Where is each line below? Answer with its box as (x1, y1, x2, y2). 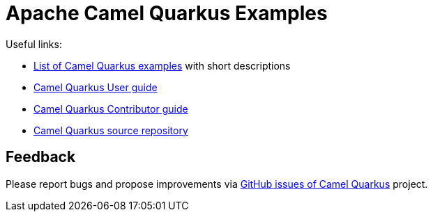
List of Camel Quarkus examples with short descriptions (33, 59, 291, 72)
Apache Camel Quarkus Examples (6, 1, 328, 25)
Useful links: (6, 38, 62, 50)
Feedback (6, 148, 76, 166)
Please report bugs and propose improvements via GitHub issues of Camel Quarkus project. (6, 177, 428, 190)
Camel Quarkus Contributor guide (33, 102, 188, 115)
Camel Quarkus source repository (33, 124, 188, 136)
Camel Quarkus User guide (33, 81, 158, 93)
